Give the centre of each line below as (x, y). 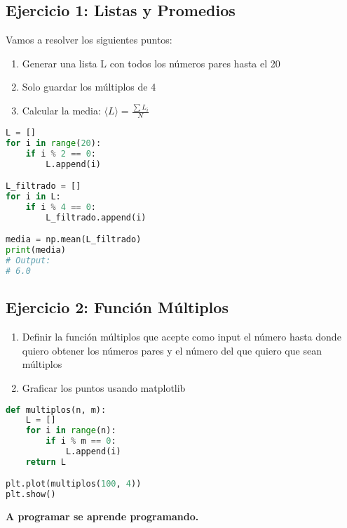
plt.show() (31, 495)
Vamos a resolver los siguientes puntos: (89, 40)
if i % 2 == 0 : (61, 153)
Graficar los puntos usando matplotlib (104, 387)
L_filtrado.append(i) (96, 217)
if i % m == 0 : (81, 441)
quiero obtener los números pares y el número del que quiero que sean (172, 350)
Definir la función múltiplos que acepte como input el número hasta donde (182, 337)
